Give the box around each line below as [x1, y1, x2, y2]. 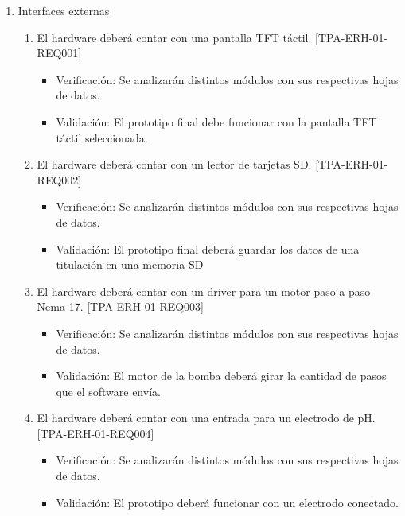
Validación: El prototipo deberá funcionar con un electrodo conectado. [56, 494, 399, 510]
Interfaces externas [18, 2, 110, 18]
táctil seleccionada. [56, 129, 148, 145]
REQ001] [37, 45, 82, 61]
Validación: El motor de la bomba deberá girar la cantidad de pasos [56, 367, 387, 384]
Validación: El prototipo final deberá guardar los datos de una [56, 240, 360, 257]
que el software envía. [56, 382, 161, 399]
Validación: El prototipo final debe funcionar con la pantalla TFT [56, 113, 377, 130]
